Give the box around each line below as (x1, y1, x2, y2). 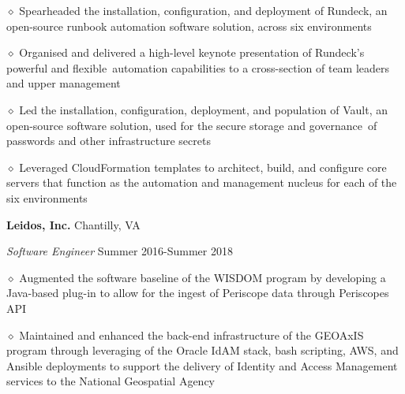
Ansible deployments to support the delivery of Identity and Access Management (6, 357, 398, 374)
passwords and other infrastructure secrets (6, 132, 211, 149)
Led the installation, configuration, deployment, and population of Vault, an (19, 101, 388, 117)
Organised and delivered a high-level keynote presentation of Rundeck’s (19, 44, 365, 61)
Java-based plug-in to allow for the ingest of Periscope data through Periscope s (6, 284, 389, 301)
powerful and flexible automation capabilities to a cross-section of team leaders (6, 59, 390, 76)
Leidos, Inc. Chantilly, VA (6, 216, 141, 232)
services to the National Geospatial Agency (6, 373, 216, 389)
